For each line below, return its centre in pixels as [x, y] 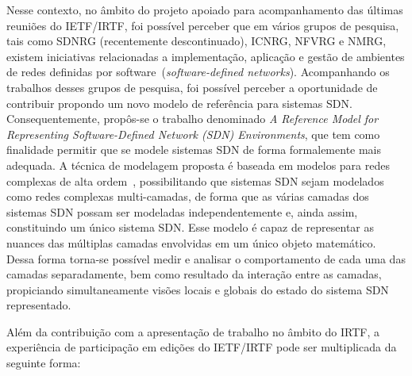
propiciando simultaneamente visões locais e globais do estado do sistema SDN [198, 289]
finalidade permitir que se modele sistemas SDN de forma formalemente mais [194, 150]
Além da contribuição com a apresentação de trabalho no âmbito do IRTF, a [193, 331]
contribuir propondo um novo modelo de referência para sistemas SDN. [179, 103]
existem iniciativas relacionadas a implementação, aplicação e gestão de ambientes [206, 56]
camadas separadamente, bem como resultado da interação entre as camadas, [194, 274]
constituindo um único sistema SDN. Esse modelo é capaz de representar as [190, 227]
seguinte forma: [44, 363]
